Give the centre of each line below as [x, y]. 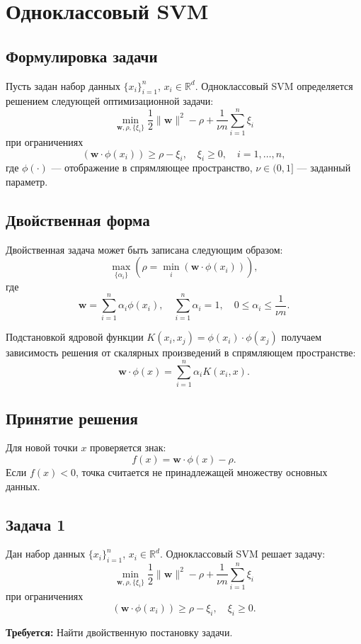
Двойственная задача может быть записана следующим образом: [144, 249]
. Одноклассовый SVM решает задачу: [242, 554]
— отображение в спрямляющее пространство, [152, 168]
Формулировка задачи [82, 56]
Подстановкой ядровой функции [75, 337]
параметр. [27, 182]
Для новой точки [42, 447]
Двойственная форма [78, 220]
